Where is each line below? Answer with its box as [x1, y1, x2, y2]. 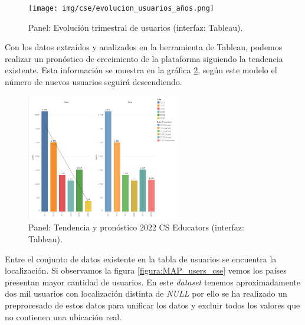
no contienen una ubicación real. [5, 310, 122, 323]
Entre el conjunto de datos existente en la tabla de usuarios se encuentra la [5, 252, 277, 265]
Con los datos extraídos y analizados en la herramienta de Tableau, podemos [5, 41, 283, 53]
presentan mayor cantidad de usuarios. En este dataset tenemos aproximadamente [5, 275, 300, 288]
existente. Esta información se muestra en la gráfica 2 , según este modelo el [5, 64, 277, 76]
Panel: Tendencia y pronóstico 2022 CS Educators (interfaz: [28, 221, 244, 233]
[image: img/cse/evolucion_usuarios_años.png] [28, 4, 214, 12]
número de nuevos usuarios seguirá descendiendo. [5, 76, 182, 88]
